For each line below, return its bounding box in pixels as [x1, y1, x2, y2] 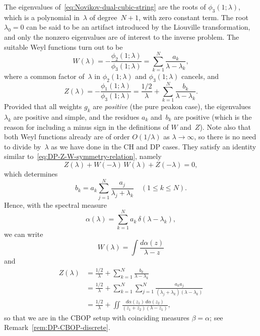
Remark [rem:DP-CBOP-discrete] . [4, 322, 110, 332]
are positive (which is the [174, 112, 252, 122]
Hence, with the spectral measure [4, 199, 107, 210]
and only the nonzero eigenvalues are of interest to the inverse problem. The [4, 31, 239, 42]
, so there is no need [194, 131, 256, 142]
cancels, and [181, 71, 219, 81]
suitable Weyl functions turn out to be [4, 41, 123, 52]
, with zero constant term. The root [138, 12, 248, 22]
